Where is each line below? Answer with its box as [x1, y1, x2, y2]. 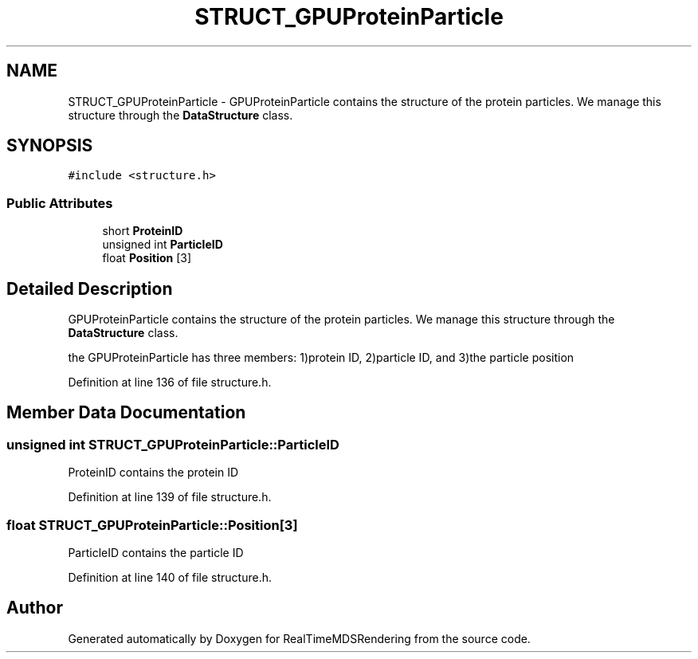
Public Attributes [6, 194, 113, 211]
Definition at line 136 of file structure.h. [68, 375, 272, 390]
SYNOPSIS [6, 135, 93, 156]
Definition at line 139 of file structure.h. [68, 490, 272, 504]
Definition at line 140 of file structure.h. [68, 571, 272, 584]
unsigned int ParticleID [102, 237, 223, 252]
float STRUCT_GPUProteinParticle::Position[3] [6, 516, 298, 533]
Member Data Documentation [6, 402, 246, 423]
